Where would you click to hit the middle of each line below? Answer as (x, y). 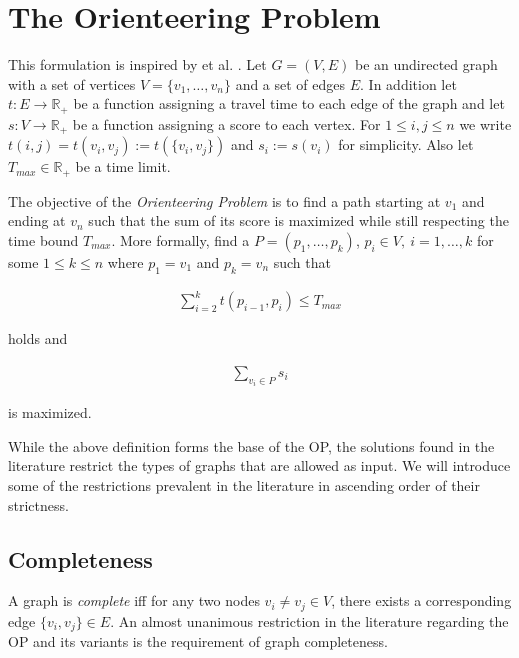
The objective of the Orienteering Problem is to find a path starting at (224, 200)
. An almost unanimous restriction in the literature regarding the (309, 620)
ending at (37, 220)
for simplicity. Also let (406, 144)
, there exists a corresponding (421, 600)
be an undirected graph (426, 64)
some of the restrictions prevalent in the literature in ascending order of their (244, 485)
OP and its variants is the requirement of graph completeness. (198, 641)
